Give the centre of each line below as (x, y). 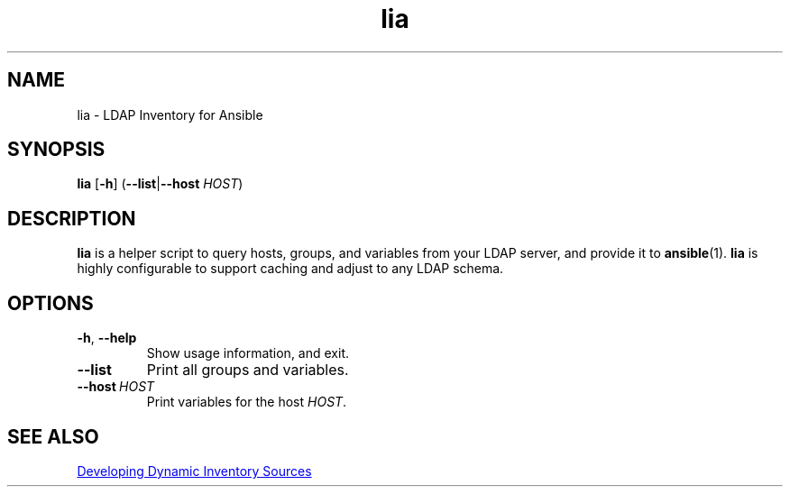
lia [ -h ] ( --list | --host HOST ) (160, 184)
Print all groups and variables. (248, 370)
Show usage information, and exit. (248, 353)
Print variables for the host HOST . (247, 402)
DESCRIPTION (72, 218)
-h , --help (107, 338)
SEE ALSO (53, 436)
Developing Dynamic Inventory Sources (194, 471)
